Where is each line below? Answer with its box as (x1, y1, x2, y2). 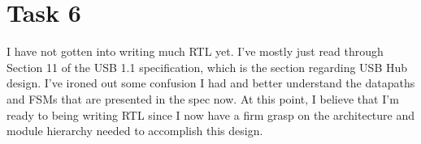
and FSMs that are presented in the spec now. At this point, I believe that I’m (7, 90, 399, 107)
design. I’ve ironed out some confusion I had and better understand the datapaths (7, 74, 415, 91)
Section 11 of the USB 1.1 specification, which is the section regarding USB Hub (7, 58, 408, 75)
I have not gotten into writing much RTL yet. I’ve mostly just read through (7, 43, 384, 60)
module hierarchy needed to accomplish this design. (7, 122, 263, 139)
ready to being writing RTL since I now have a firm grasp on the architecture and (7, 106, 415, 123)
